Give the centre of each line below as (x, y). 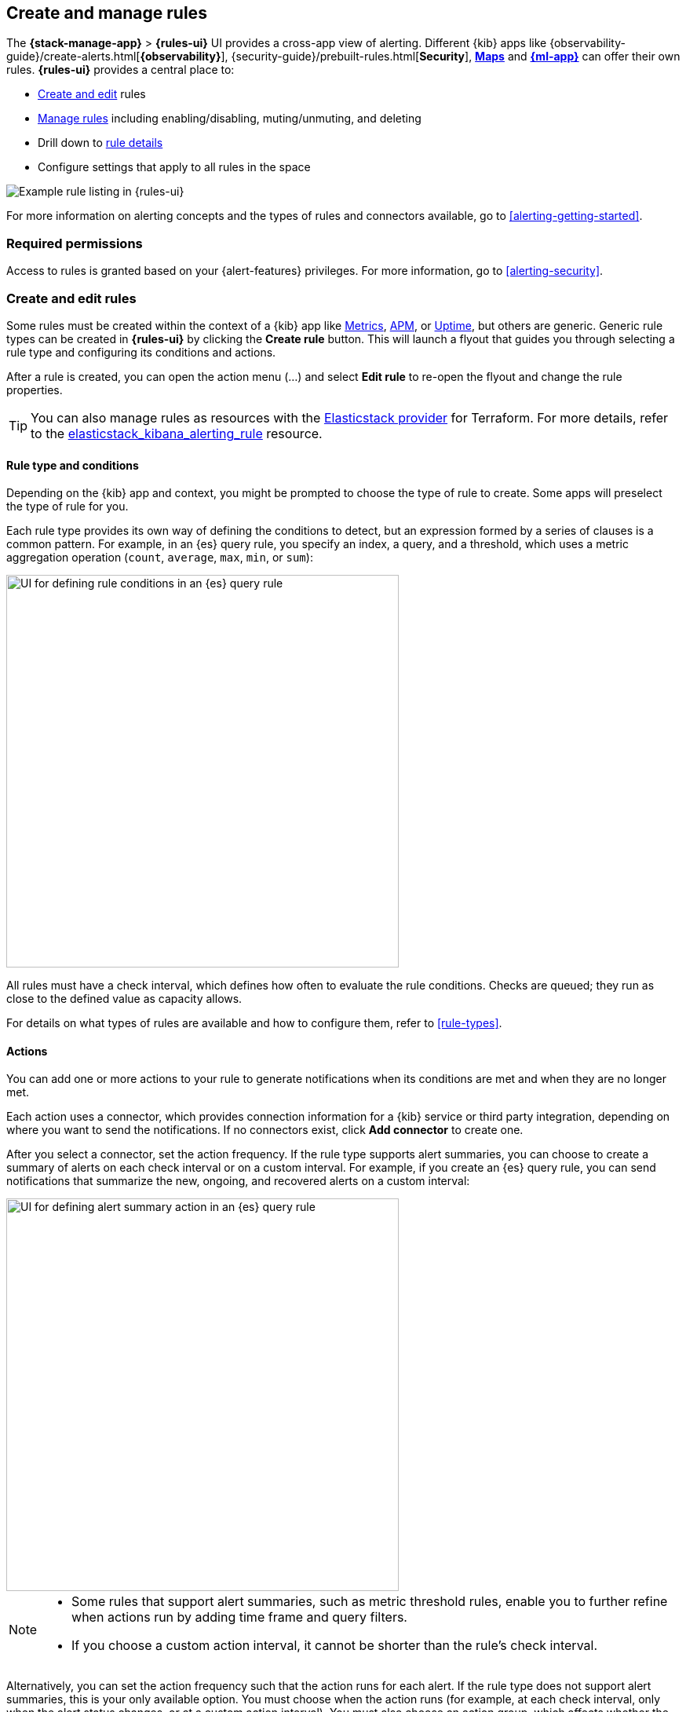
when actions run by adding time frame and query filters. (239, 1617)
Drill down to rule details (100, 143)
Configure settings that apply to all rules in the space (174, 167)
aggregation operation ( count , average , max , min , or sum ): (160, 558)
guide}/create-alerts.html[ (73, 57)
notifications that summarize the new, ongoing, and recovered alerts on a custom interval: (238, 1181)
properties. (35, 390)
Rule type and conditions (73, 465)
